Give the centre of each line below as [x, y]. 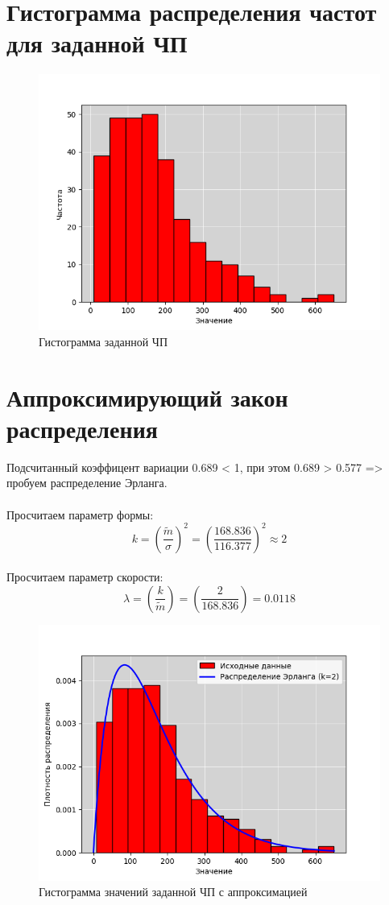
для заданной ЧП [97, 43]
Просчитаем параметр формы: [80, 514]
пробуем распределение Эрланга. [87, 483]
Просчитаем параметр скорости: [85, 577]
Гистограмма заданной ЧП [103, 341]
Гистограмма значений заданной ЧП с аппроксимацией [173, 892]
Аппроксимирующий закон [147, 397]
